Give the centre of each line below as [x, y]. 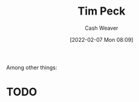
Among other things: [32, 67]
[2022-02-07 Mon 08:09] [102, 39]
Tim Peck [102, 11]
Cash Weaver [102, 28]
